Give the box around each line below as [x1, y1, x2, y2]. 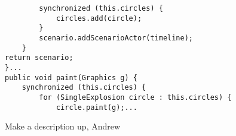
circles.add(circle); [56, 14, 142, 23]
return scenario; [5, 53, 73, 62]
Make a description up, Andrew [5, 120, 121, 132]
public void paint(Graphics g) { [5, 73, 137, 82]
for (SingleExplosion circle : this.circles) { [39, 93, 232, 102]
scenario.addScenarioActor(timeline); [39, 33, 193, 42]
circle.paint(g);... [56, 103, 137, 112]
